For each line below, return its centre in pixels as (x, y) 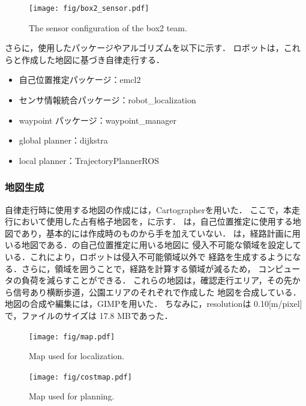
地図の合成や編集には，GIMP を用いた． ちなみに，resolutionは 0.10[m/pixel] (154, 304)
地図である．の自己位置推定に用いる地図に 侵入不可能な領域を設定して (161, 245)
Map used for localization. (77, 356)
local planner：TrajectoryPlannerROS (89, 160)
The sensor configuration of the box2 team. (108, 27)
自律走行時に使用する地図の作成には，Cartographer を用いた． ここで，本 (148, 209)
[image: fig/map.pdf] (72, 337)
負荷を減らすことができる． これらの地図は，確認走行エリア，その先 (157, 280)
